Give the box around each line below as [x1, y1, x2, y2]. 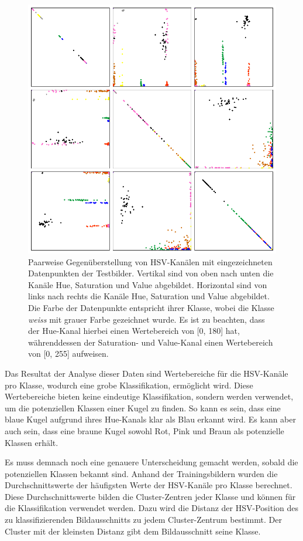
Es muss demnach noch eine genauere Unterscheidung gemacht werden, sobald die [5, 456, 298, 468]
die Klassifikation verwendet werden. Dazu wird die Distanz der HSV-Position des [5, 502, 299, 514]
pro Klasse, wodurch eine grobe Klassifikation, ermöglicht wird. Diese [5, 378, 253, 391]
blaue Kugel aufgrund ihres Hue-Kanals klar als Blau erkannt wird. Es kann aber [5, 413, 296, 425]
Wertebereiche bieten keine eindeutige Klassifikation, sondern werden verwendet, [5, 390, 294, 403]
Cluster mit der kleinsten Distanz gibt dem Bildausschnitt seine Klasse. [5, 525, 261, 537]
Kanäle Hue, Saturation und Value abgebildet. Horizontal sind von [28, 278, 267, 290]
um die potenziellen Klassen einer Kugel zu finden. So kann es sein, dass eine [5, 401, 281, 414]
